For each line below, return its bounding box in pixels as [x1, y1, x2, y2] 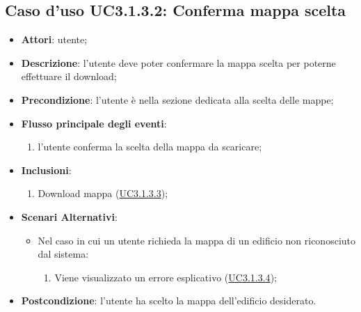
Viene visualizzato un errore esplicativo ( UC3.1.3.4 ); [54, 270, 277, 284]
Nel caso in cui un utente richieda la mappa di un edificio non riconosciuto [38, 233, 356, 247]
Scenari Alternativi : [21, 209, 118, 224]
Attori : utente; [21, 32, 88, 47]
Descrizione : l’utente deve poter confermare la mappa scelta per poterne [21, 55, 336, 70]
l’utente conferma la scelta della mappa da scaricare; [38, 139, 262, 154]
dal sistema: [38, 247, 89, 261]
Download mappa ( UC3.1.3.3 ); [38, 186, 168, 201]
